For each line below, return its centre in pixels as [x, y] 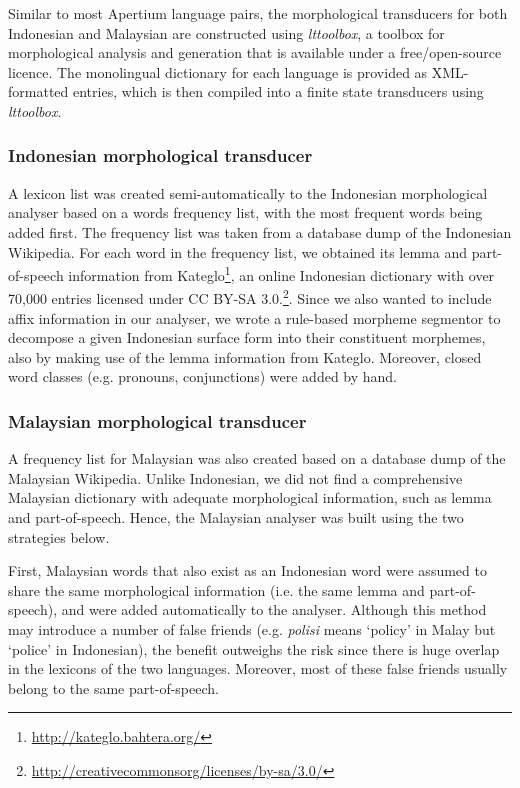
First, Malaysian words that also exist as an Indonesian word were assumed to [247, 570]
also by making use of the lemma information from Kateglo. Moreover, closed [245, 356]
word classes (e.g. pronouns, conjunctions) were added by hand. [203, 376]
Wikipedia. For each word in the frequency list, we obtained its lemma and [237, 251]
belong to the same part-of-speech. [113, 687]
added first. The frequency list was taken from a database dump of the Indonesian [260, 231]
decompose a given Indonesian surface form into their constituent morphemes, [247, 337]
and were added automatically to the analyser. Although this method [274, 609]
